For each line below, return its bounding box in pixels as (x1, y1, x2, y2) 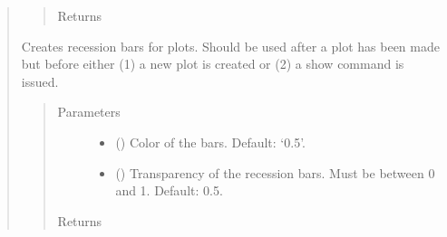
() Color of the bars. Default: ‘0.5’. (115, 132, 306, 151)
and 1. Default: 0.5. (115, 181, 223, 200)
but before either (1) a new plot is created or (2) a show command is (21, 54, 404, 73)
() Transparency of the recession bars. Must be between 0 (115, 163, 435, 182)
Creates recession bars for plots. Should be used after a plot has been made (21, 36, 440, 55)
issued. (21, 71, 59, 90)
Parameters (57, 102, 121, 121)
